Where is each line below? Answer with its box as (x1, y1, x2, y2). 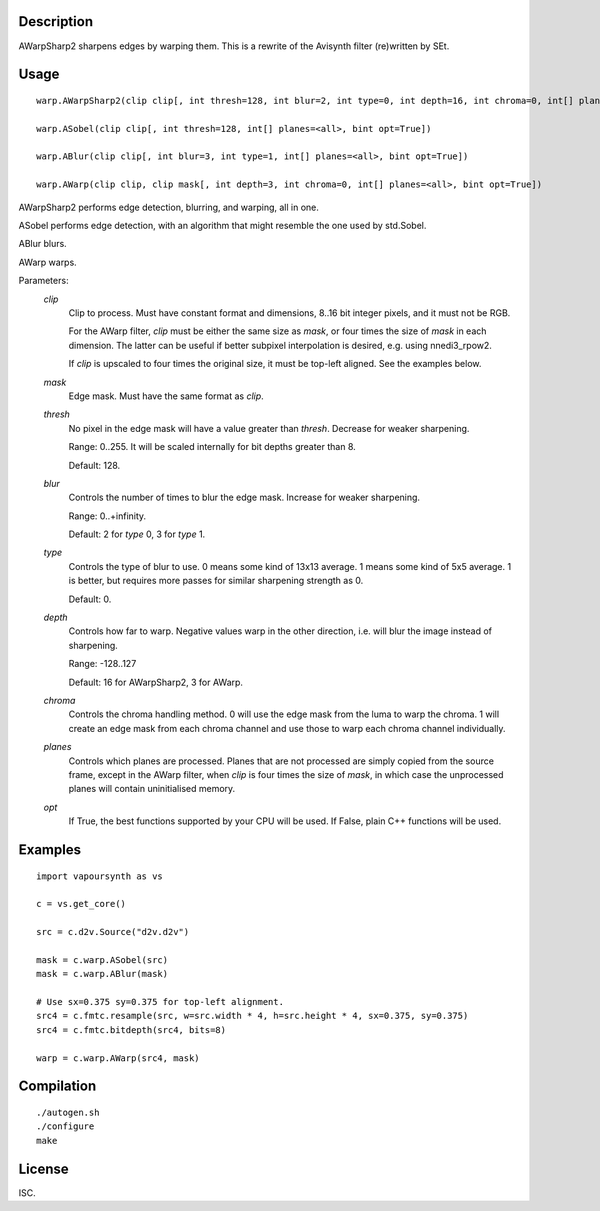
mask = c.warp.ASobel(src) (36, 954, 169, 965)
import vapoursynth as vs (36, 870, 164, 882)
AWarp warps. (18, 256, 77, 268)
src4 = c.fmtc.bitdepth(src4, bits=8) (36, 1024, 227, 1035)
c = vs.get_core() (36, 898, 127, 910)
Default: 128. (68, 459, 121, 471)
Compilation (18, 1078, 97, 1095)
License (18, 1160, 69, 1177)
